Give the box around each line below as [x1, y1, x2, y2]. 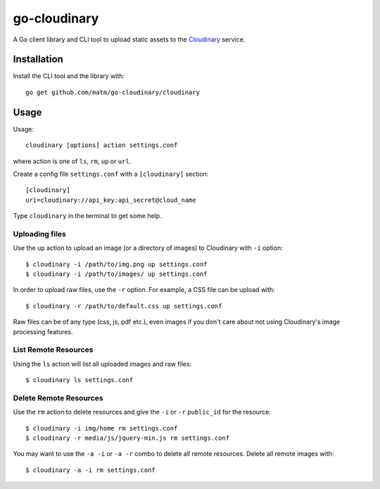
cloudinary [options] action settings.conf [25, 141, 178, 149]
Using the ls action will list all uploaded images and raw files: [13, 360, 192, 368]
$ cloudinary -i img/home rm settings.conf [25, 424, 178, 432]
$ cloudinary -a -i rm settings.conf [25, 466, 156, 474]
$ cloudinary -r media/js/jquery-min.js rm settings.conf [25, 434, 230, 443]
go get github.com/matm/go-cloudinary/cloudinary [25, 88, 201, 96]
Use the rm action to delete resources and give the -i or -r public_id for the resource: [13, 408, 271, 417]
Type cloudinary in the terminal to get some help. [13, 212, 162, 220]
